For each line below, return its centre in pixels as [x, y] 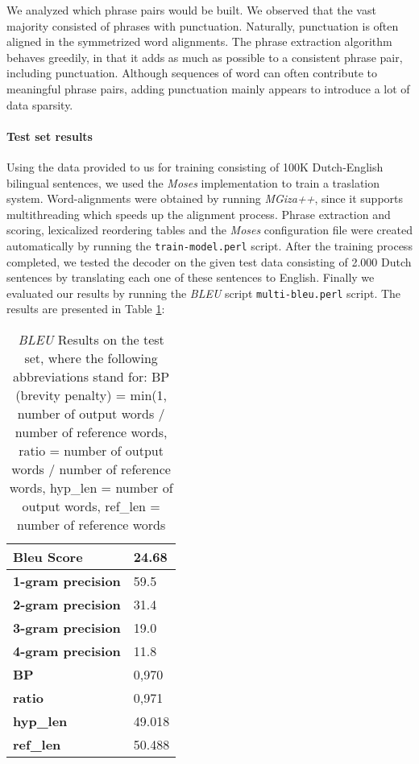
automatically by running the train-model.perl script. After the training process [209, 245]
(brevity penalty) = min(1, [91, 395]
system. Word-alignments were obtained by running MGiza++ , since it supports [205, 198]
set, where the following [91, 358]
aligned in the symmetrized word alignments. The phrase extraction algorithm [199, 41]
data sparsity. [40, 104]
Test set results [50, 136]
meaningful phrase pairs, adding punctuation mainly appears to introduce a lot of [208, 88]
